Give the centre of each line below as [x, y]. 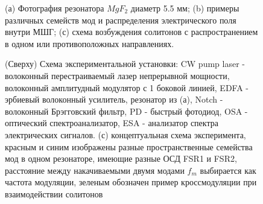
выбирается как [228, 170]
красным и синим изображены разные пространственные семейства [129, 146]
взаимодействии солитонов [54, 193]
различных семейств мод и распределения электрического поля [121, 20]
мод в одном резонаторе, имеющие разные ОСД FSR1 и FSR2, [121, 158]
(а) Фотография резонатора [55, 8]
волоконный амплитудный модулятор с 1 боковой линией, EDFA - [127, 87]
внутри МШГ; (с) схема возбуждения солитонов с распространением [131, 32]
